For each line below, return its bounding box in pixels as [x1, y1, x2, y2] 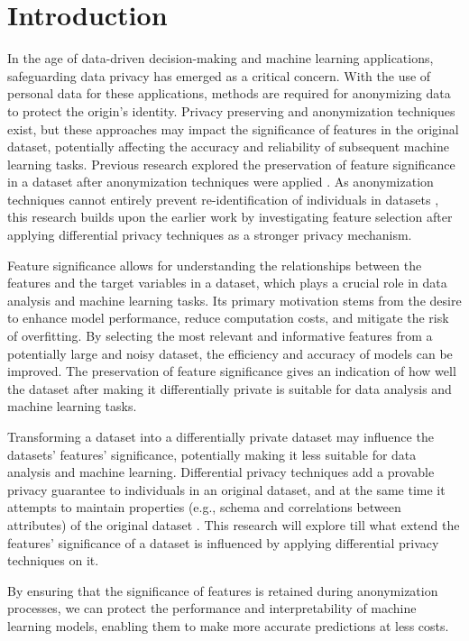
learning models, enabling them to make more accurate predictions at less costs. [7, 616, 449, 635]
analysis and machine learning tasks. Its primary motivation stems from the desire [7, 290, 462, 309]
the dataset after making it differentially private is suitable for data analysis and [7, 379, 452, 398]
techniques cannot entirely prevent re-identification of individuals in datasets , [7, 189, 439, 208]
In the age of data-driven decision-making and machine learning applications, [7, 49, 434, 68]
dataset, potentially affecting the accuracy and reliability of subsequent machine [7, 137, 449, 156]
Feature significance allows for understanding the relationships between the [7, 255, 422, 274]
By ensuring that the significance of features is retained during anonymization [7, 581, 438, 600]
